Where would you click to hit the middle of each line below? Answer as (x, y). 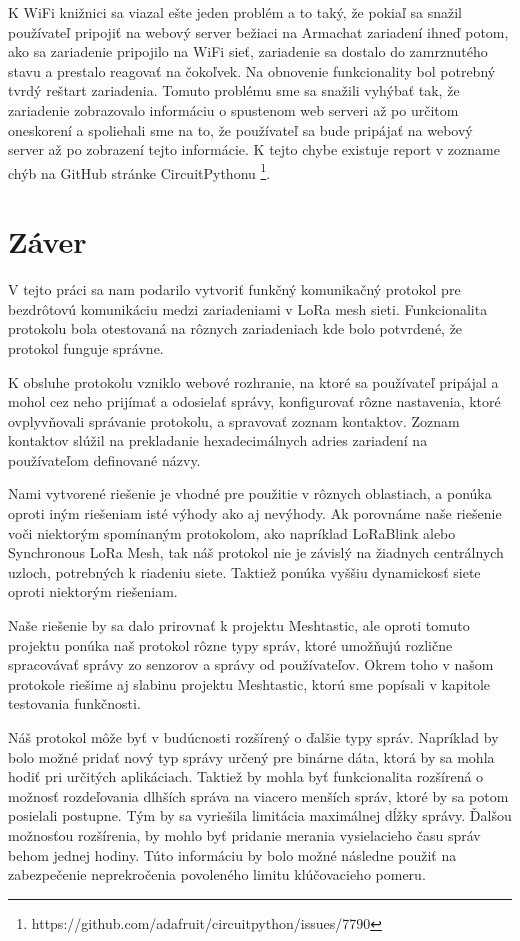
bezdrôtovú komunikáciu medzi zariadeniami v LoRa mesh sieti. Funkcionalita (248, 308)
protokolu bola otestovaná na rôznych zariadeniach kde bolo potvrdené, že (235, 328)
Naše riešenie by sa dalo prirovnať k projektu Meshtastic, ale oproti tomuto (239, 625)
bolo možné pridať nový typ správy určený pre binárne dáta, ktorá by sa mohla (251, 756)
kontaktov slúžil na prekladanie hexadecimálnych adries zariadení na (218, 440)
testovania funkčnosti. (74, 703)
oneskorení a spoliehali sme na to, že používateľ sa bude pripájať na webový (240, 129)
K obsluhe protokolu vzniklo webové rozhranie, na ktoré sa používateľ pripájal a (253, 381)
